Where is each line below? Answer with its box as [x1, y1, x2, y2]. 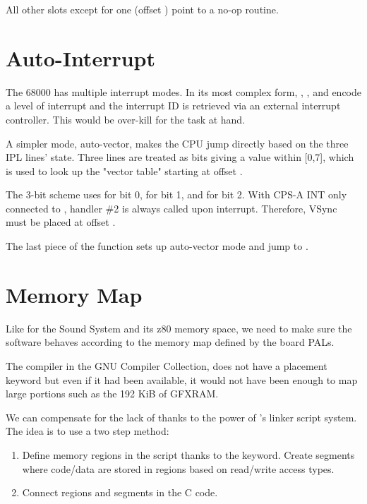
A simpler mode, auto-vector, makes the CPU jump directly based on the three [6, 136, 349, 150]
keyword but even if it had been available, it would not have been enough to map [6, 372, 358, 387]
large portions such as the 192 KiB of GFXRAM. [6, 386, 219, 401]
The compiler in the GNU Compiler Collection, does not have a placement [6, 358, 327, 373]
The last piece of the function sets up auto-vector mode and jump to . [6, 239, 308, 253]
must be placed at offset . [6, 215, 116, 229]
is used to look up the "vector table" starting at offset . [6, 163, 243, 178]
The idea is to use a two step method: [6, 424, 169, 438]
